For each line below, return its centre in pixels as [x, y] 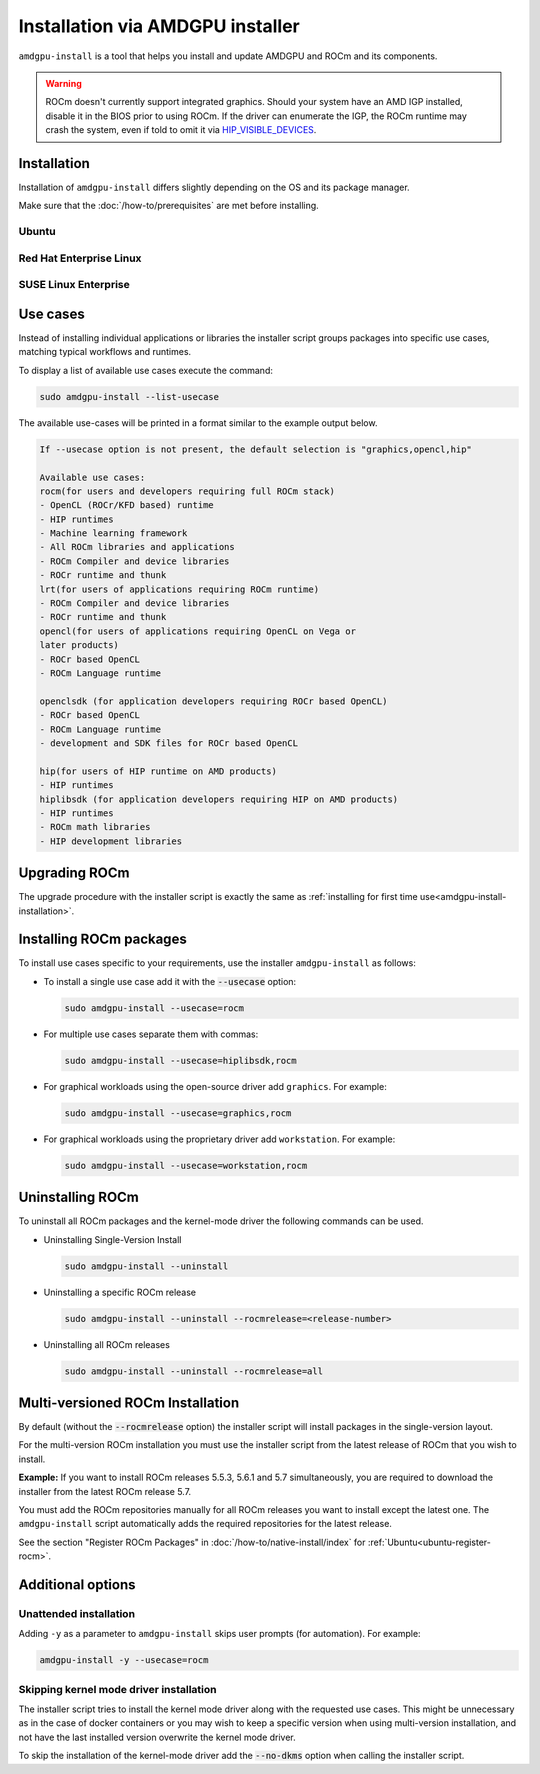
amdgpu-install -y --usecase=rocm [124, 1660]
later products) [79, 645]
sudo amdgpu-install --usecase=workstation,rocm [186, 1165]
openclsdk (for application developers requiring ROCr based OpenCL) [213, 701]
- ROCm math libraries [95, 827]
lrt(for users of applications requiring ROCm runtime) [179, 589]
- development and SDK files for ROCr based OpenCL [169, 743]
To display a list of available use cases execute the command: [146, 370]
